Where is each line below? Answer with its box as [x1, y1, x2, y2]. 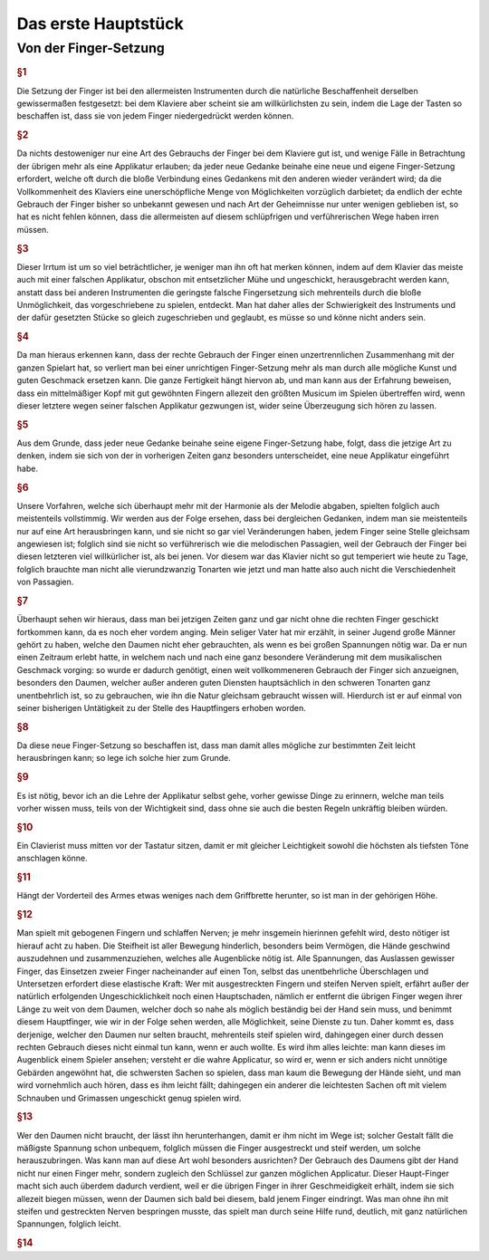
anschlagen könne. [16, 852, 88, 864]
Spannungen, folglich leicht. [16, 1218, 121, 1229]
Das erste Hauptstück [16, 14, 185, 34]
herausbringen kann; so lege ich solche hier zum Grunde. [16, 753, 231, 764]
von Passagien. [16, 576, 74, 588]
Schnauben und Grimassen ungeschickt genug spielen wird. [16, 1092, 242, 1103]
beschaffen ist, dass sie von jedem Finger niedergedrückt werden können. [16, 111, 294, 121]
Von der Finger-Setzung [16, 40, 165, 56]
